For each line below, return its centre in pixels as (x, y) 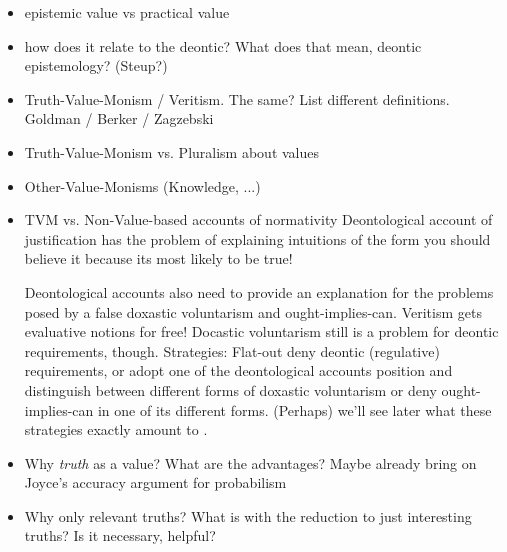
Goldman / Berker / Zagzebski (119, 118)
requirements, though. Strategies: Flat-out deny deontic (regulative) (232, 350)
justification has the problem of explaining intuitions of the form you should (257, 238)
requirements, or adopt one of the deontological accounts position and (238, 370)
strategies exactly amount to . (116, 429)
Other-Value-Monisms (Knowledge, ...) (142, 185)
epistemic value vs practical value (127, 12)
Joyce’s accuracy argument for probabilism (155, 482)
